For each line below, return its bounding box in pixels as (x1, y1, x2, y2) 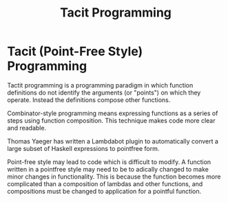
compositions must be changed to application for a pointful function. (7, 187, 202, 195)
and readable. (7, 123, 47, 132)
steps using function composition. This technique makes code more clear (7, 116, 216, 125)
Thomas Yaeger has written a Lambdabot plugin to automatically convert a (7, 137, 219, 145)
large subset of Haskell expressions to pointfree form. (7, 144, 160, 152)
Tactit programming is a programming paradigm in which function (7, 81, 194, 89)
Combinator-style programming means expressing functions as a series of (7, 109, 218, 117)
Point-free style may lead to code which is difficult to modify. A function (7, 157, 211, 166)
